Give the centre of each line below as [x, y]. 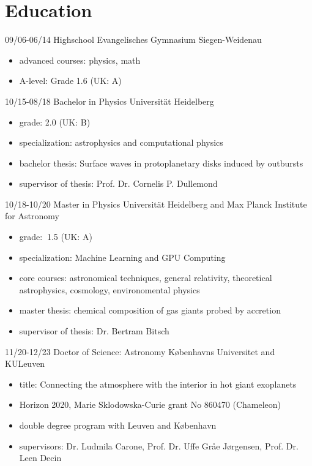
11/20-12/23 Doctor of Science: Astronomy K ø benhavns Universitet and [140, 351]
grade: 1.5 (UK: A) [56, 237]
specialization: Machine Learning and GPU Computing [122, 257]
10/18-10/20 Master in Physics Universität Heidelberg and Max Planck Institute [156, 204]
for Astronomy [32, 216]
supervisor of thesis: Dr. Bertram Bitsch [94, 331]
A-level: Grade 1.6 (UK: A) [70, 81]
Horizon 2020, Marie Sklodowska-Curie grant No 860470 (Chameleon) [150, 404]
